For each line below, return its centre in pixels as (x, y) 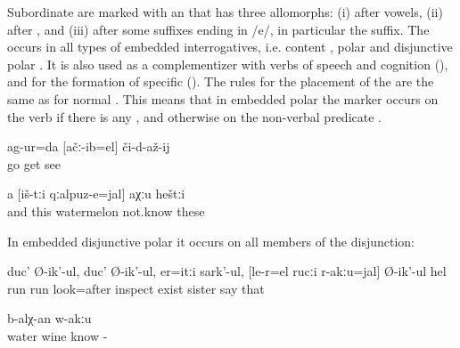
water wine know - (57, 335)
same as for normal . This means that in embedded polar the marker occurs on (223, 98)
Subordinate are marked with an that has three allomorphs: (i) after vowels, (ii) (225, 12)
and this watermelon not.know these (106, 210)
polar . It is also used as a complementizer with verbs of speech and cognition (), (228, 64)
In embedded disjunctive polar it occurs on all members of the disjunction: (211, 241)
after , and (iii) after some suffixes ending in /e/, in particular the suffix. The (218, 29)
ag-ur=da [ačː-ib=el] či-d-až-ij (89, 146)
